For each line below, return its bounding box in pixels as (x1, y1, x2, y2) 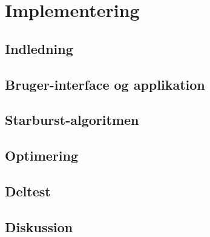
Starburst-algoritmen (5, 110, 139, 129)
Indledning (5, 39, 73, 58)
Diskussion (5, 217, 73, 236)
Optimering (5, 146, 78, 165)
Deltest (5, 181, 51, 200)
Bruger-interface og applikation (5, 75, 205, 93)
